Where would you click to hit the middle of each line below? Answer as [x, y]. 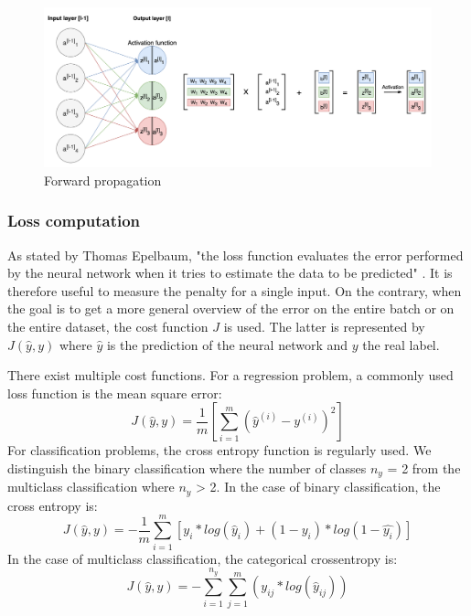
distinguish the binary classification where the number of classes [187, 467]
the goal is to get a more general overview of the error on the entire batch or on [231, 308]
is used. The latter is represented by [324, 326]
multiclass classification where [91, 487]
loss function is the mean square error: [115, 393]
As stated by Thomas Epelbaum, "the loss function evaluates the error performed [235, 255]
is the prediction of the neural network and [227, 344]
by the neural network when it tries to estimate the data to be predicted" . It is [230, 273]
